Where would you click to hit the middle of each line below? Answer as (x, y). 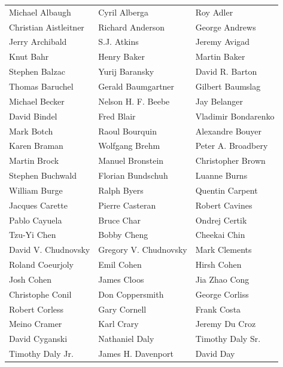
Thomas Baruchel (41, 86)
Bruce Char (119, 220)
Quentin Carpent (226, 190)
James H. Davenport (136, 354)
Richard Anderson (132, 27)
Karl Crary (118, 324)
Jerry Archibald (38, 42)
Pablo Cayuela (36, 220)
